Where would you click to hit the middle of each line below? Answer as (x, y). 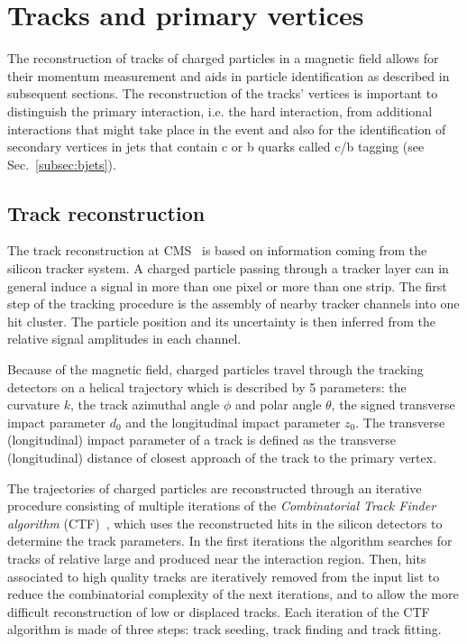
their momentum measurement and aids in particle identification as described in (229, 75)
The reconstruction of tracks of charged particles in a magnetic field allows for (223, 58)
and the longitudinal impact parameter (233, 422)
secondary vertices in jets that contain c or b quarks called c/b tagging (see (216, 147)
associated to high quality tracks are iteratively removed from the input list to (224, 576)
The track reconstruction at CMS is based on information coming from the (217, 250)
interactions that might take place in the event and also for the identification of (227, 129)
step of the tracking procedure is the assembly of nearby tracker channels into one (233, 304)
